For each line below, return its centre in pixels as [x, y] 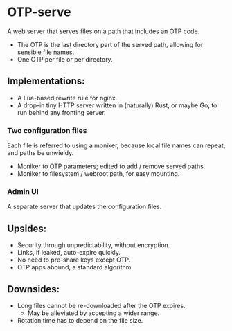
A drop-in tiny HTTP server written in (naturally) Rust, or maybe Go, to [117, 105]
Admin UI [23, 191]
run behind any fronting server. [61, 112]
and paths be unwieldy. [41, 153]
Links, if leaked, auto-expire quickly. [69, 253]
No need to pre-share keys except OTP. [74, 260]
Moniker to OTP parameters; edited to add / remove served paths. [111, 166]
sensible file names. [46, 52]
